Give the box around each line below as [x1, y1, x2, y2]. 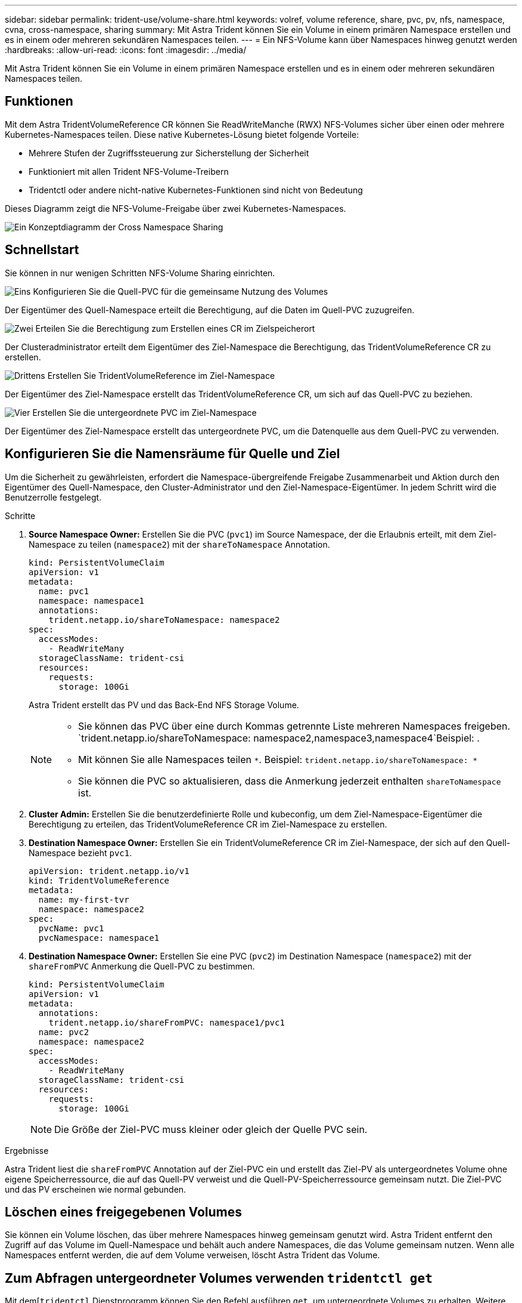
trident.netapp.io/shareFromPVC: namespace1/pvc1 [48, 1017, 285, 1027]
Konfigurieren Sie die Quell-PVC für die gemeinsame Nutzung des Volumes [33, 286, 328, 297]
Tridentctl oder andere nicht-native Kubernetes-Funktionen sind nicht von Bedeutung [29, 184, 363, 195]
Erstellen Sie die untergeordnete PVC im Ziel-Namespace [32, 407, 257, 418]
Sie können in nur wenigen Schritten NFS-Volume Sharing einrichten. [5, 267, 275, 278]
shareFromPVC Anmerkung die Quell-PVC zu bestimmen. [29, 961, 255, 971]
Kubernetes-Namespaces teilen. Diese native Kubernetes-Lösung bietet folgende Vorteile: [5, 129, 359, 140]
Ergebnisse [5, 1145, 49, 1156]
